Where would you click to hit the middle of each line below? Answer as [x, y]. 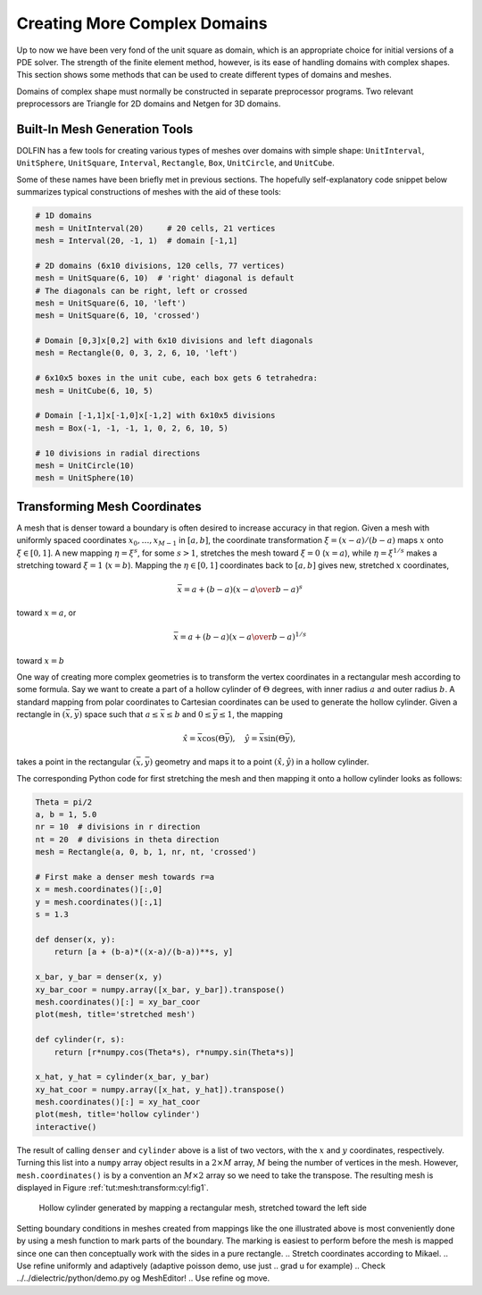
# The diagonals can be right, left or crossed [141, 291]
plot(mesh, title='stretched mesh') [116, 1015]
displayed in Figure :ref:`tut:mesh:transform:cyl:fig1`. [112, 1187]
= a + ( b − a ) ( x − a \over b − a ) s [243, 589]
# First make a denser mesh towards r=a [125, 877]
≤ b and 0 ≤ [189, 714]
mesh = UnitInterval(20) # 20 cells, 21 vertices [155, 228]
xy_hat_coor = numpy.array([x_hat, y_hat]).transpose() [160, 1089]
